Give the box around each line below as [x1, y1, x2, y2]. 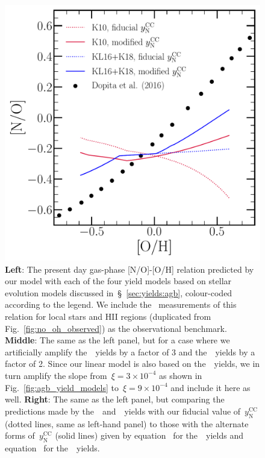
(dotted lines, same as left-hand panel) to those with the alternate [5, 417, 249, 430]
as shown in [159, 369, 202, 381]
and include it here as [170, 381, 251, 393]
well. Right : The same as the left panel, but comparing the [5, 393, 225, 406]
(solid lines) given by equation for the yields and [55, 429, 243, 442]
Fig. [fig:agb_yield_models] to [5, 381, 119, 393]
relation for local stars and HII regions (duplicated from [5, 310, 211, 322]
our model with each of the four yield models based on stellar [5, 275, 232, 287]
